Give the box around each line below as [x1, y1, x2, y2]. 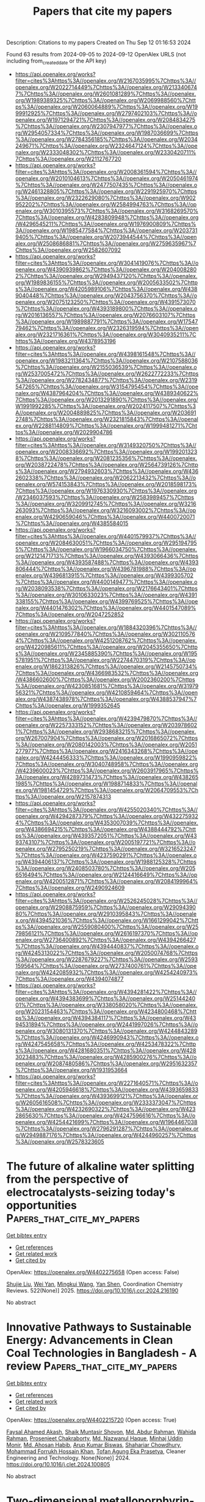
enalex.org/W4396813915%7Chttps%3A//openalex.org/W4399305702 [15, 572, 194, 579]
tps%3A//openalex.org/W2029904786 [15, 428, 113, 436]
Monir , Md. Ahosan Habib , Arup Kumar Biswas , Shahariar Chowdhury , [6, 1441, 182, 1448]
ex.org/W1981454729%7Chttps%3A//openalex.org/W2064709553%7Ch [15, 786, 198, 794]
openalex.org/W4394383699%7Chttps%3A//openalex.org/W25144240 [15, 994, 196, 1002]
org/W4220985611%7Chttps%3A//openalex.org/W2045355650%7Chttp [15, 643, 198, 651]
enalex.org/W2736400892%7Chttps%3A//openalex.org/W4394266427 [15, 936, 196, 943]
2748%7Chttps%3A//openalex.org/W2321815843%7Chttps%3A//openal [15, 415, 198, 423]
